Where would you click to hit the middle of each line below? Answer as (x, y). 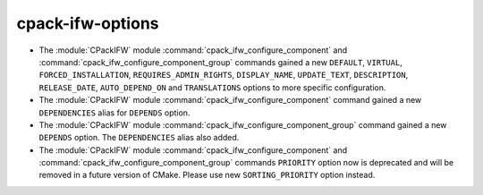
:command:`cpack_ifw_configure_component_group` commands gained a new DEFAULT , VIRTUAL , (220, 62)
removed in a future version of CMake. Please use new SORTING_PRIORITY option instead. (207, 175)
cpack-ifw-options (88, 23)
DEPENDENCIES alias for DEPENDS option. (114, 113)
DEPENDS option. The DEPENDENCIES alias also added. (139, 138)
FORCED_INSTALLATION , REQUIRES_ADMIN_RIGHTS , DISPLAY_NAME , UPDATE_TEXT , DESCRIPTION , (224, 75)
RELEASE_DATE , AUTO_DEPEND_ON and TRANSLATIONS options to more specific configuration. (212, 87)
